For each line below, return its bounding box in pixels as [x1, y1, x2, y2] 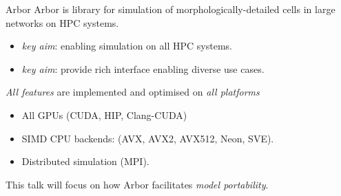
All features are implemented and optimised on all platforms [6, 85, 260, 99]
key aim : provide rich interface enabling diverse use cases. [21, 61, 265, 76]
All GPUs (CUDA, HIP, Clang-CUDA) [21, 107, 187, 122]
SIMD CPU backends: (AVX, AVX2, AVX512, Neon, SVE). [21, 131, 274, 145]
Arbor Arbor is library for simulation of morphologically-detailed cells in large [6, 2, 335, 16]
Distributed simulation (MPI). [21, 154, 149, 168]
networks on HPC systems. [6, 15, 119, 30]
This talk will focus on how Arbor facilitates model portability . [6, 177, 269, 191]
